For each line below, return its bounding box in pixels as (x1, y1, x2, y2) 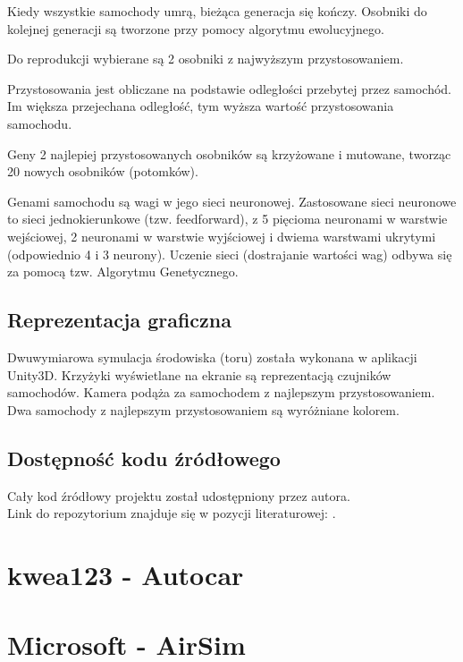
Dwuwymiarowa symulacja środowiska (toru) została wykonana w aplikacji (7, 347, 417, 366)
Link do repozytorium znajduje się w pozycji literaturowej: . (7, 504, 336, 522)
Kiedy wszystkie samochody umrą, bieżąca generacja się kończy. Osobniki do (7, 2, 427, 20)
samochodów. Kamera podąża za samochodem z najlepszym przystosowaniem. (7, 383, 435, 402)
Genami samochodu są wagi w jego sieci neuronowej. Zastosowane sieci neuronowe (7, 191, 457, 210)
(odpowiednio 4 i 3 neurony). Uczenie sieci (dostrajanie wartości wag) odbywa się (7, 244, 452, 263)
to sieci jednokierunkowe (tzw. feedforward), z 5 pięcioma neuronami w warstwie (7, 209, 448, 228)
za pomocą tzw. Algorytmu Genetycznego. (7, 262, 239, 281)
